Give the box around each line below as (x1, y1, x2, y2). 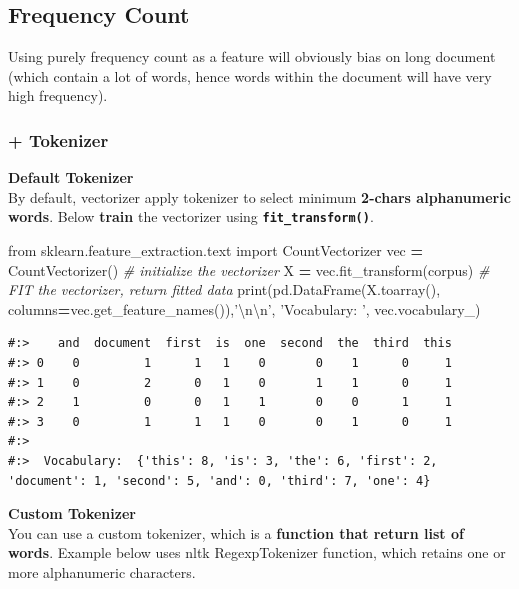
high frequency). (8, 85, 108, 106)
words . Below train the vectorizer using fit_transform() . (8, 206, 374, 227)
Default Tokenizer (8, 167, 134, 188)
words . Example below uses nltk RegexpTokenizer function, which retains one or (8, 542, 506, 563)
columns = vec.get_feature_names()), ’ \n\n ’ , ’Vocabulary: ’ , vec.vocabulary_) (8, 298, 481, 319)
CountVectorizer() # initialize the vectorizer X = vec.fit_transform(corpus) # (8, 259, 490, 280)
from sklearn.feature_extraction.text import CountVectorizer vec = (8, 240, 424, 261)
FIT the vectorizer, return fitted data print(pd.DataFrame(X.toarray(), (8, 279, 441, 300)
